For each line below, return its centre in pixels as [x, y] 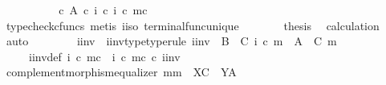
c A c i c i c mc [103, 10]
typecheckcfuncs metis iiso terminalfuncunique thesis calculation [193, 25]
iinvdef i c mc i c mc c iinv [104, 56]
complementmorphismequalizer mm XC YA [121, 72]
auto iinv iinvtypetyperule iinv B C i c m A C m [171, 41]
